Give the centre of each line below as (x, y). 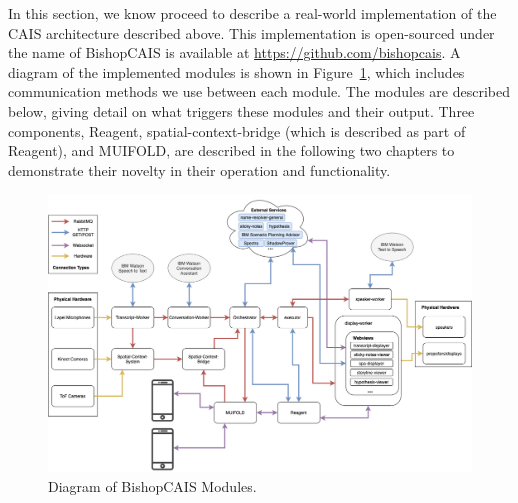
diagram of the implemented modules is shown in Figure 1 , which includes (236, 71)
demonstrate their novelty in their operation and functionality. (199, 169)
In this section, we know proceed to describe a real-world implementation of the (252, 13)
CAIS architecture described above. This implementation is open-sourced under (251, 32)
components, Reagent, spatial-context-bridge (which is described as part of (237, 130)
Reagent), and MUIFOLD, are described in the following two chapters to (231, 150)
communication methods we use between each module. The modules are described (259, 91)
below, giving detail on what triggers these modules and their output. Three (241, 110)
